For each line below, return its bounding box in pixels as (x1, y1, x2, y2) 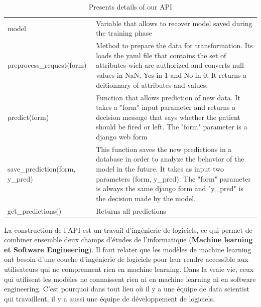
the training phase (96, 28, 152, 38)
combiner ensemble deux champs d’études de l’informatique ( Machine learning (4, 234, 253, 245)
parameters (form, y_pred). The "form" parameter (96, 173, 251, 184)
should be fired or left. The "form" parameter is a (96, 121, 247, 132)
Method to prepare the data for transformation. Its (96, 40, 253, 51)
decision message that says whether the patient (96, 111, 240, 122)
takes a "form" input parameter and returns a (96, 102, 236, 112)
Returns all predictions (96, 205, 166, 216)
